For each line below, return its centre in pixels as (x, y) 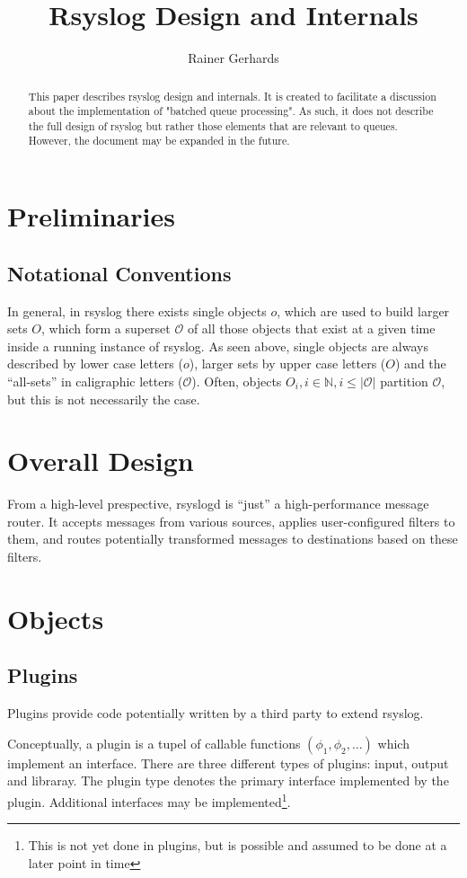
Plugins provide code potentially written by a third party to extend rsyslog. (216, 713)
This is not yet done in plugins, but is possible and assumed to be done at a (238, 845)
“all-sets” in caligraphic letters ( (95, 381)
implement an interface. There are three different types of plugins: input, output (228, 763)
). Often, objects (237, 381)
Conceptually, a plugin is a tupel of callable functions (154, 743)
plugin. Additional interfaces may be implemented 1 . (149, 800)
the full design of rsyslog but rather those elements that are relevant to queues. (213, 125)
